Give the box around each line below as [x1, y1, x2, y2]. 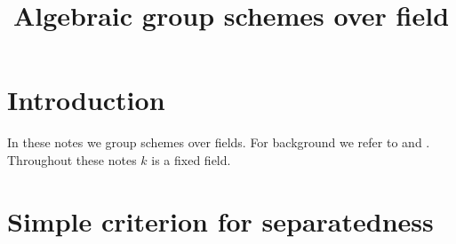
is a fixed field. [151, 150, 231, 169]
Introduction [7, 82, 165, 118]
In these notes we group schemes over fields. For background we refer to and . [7, 133, 430, 152]
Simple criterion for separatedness [7, 202, 434, 239]
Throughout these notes [7, 150, 137, 169]
